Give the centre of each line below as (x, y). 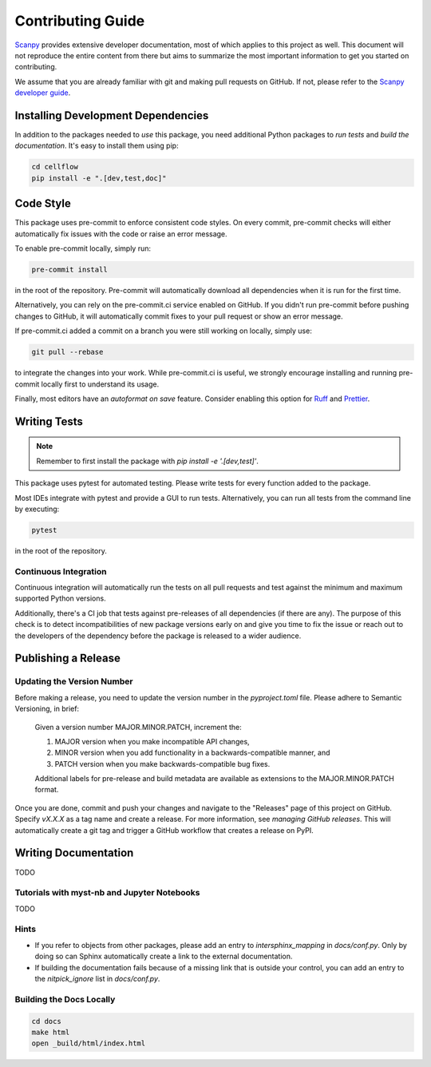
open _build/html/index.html (89, 1043)
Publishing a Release (68, 658)
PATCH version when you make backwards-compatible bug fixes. (162, 764)
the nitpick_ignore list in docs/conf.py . (97, 979)
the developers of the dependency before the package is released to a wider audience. (158, 636)
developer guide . (43, 93)
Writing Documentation (74, 853)
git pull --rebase (67, 352)
